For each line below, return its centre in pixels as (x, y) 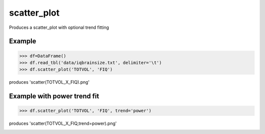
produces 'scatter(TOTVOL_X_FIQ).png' (49, 82)
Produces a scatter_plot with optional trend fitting (59, 27)
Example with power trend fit (54, 96)
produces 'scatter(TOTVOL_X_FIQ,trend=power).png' (63, 123)
